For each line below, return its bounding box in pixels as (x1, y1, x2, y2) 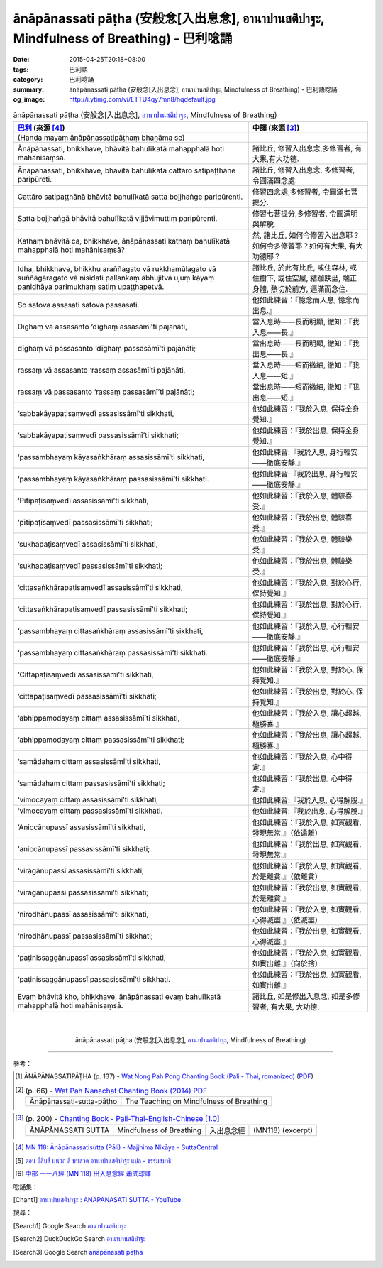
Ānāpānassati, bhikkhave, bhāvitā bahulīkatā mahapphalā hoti (17, 143, 225, 153)
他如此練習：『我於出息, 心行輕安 (252, 643, 360, 652)
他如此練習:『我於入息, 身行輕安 (252, 447, 358, 457)
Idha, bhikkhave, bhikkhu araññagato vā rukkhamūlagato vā (17, 263, 216, 273)
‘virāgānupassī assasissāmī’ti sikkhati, (17, 865, 145, 875)
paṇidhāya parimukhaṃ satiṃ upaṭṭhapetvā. (17, 281, 165, 291)
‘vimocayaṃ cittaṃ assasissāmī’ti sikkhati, (17, 794, 159, 804)
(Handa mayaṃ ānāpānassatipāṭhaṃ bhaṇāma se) (17, 132, 185, 142)
